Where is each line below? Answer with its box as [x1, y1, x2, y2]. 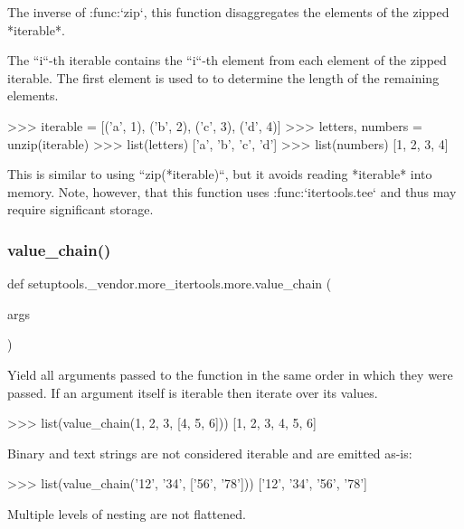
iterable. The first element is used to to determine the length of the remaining [7, 68, 440, 87]
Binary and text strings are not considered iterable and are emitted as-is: [7, 443, 412, 462]
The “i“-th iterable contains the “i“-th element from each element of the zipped [7, 51, 447, 70]
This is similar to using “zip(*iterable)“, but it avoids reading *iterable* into [7, 165, 432, 184]
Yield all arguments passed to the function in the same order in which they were [7, 364, 453, 383]
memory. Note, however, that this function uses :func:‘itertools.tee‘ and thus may [7, 182, 457, 201]
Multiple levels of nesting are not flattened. [7, 504, 246, 523]
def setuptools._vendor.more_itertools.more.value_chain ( [7, 274, 332, 293]
